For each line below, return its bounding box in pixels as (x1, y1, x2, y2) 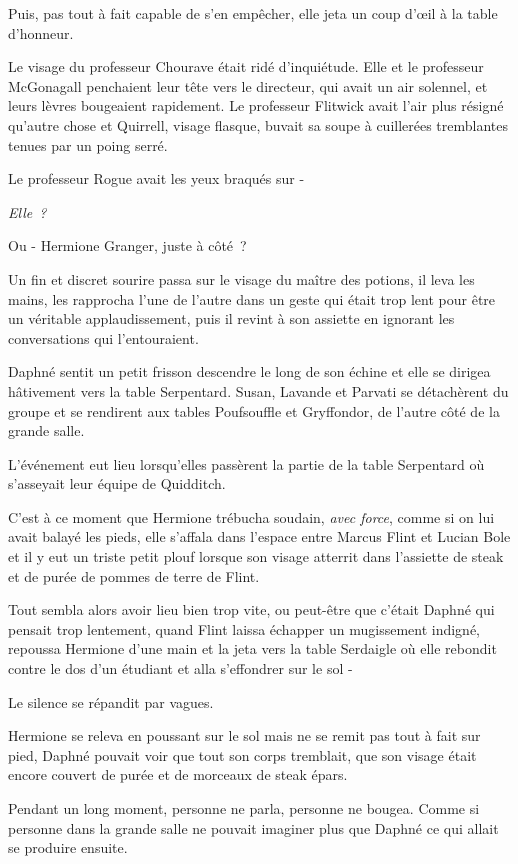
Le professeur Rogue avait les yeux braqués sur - (8, 168, 305, 189)
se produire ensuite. (8, 837, 128, 858)
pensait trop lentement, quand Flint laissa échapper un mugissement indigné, (8, 618, 481, 639)
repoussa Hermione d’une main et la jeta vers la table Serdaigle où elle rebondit (8, 638, 497, 659)
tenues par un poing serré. (8, 134, 168, 155)
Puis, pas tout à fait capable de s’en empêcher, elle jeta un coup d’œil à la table (8, 3, 498, 23)
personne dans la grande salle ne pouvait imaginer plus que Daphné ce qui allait (8, 817, 499, 838)
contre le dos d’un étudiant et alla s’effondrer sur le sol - (8, 658, 353, 679)
